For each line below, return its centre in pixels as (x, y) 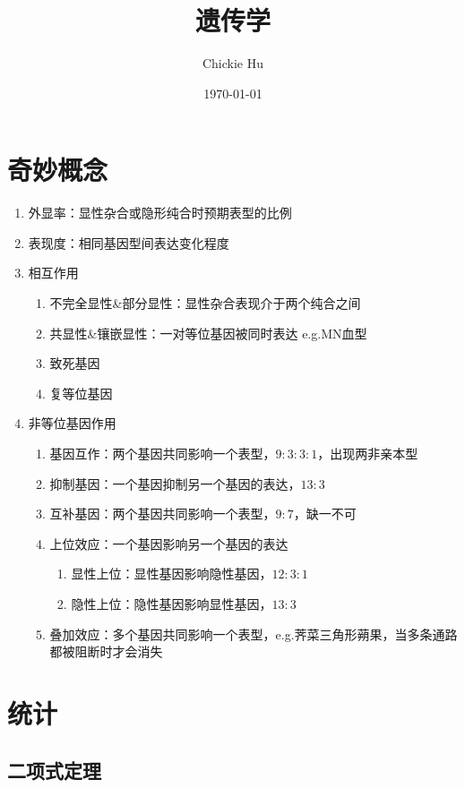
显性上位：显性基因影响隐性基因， (172, 574)
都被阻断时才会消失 (106, 651)
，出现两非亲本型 (368, 453)
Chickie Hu (233, 63)
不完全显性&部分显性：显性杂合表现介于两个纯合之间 (205, 303)
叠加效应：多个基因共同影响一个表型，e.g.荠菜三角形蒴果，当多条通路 (254, 634)
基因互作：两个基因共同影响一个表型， (163, 453)
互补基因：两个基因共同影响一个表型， (163, 514)
